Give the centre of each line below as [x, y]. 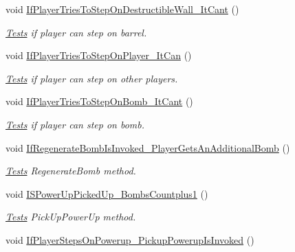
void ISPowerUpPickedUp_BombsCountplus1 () [107, 193]
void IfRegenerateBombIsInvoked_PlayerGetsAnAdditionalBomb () [148, 147]
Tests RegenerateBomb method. [71, 171]
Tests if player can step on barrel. [76, 32]
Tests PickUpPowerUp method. [71, 217]
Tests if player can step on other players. [92, 78]
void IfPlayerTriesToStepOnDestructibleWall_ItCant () [122, 9]
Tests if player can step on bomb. [75, 124]
